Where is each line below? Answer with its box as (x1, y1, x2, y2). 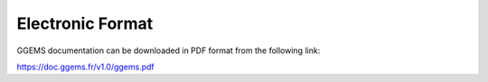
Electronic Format (16, 14, 154, 33)
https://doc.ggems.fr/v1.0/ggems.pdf (16, 61, 155, 72)
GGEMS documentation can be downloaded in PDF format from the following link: (16, 45, 321, 56)
